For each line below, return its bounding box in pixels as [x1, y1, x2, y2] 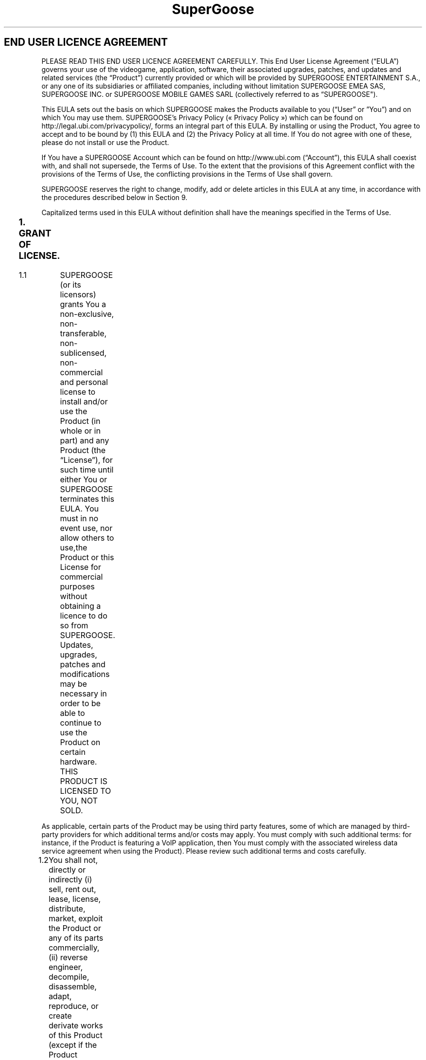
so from [60, 621, 89, 631]
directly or [48, 865, 86, 875]
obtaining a [60, 601, 101, 611]
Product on [60, 737, 101, 748]
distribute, [48, 904, 86, 914]
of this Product [48, 1030, 103, 1041]
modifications [60, 669, 110, 679]
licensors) [60, 290, 96, 300]
